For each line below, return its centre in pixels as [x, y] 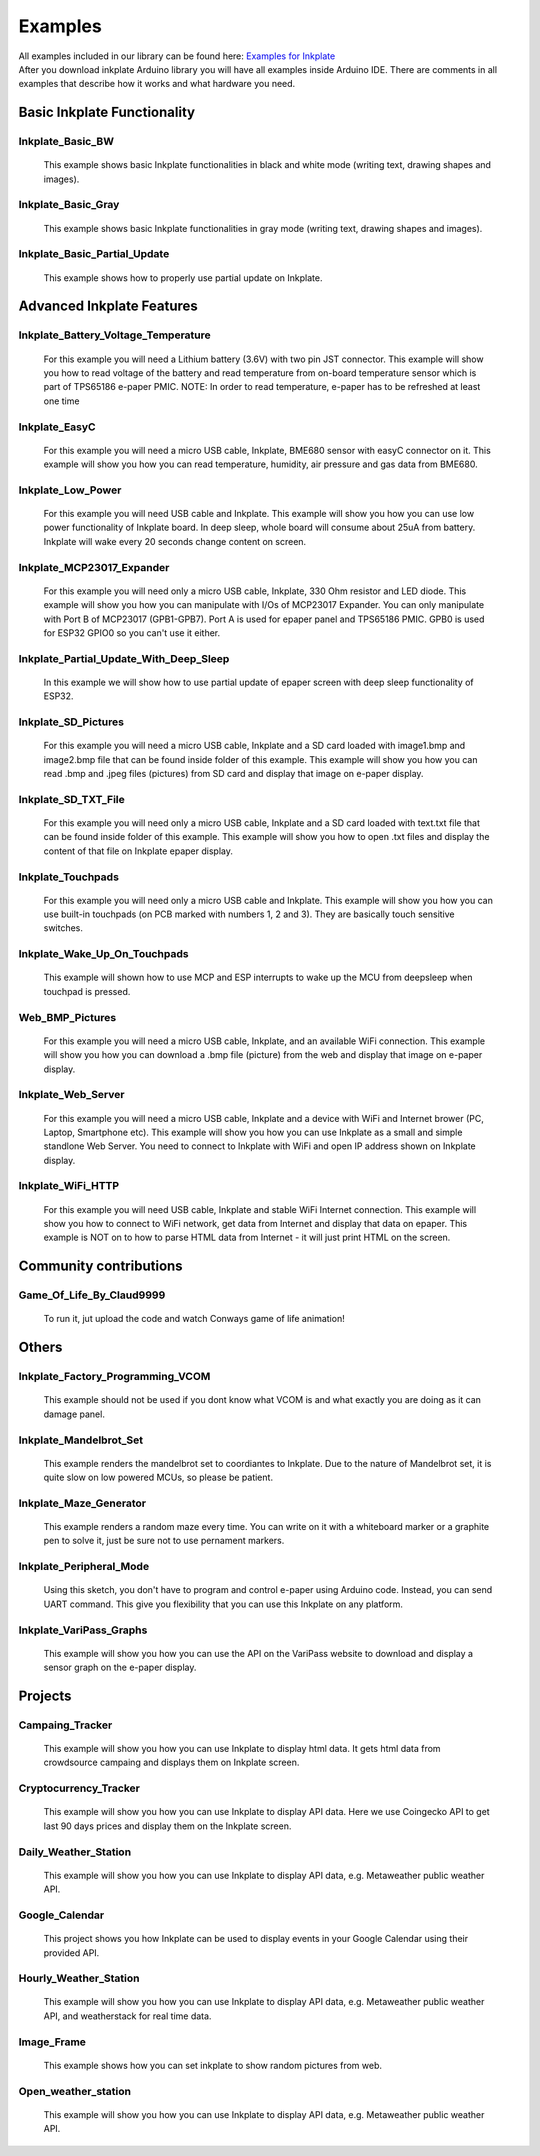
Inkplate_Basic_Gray [69, 205]
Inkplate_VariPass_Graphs [83, 1630]
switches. [63, 928]
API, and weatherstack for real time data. [127, 2016]
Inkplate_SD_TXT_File [71, 799]
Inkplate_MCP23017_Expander [94, 567]
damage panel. [74, 1414]
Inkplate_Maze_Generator [82, 1503]
